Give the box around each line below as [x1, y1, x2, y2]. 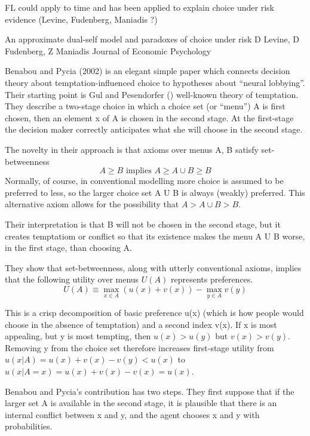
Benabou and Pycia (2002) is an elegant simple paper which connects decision [5, 65, 290, 77]
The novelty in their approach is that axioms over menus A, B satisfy [5, 143, 259, 155]
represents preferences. [170, 273, 253, 285]
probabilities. [5, 420, 53, 432]
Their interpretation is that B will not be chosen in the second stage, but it [5, 217, 281, 230]
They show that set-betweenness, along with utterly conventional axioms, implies [5, 261, 302, 274]
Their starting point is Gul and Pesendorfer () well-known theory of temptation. [5, 88, 299, 100]
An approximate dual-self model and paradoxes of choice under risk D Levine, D [5, 33, 299, 45]
